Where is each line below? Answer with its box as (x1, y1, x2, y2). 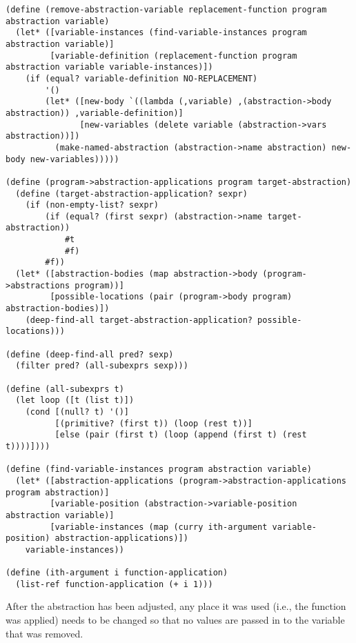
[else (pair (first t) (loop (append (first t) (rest (55, 430, 307, 440)
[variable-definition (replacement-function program (50, 50, 297, 61)
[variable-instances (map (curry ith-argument (50, 522, 268, 532)
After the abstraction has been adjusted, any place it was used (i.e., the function (6, 599, 346, 613)
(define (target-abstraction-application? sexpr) (15, 188, 248, 199)
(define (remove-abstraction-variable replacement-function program (6, 5, 327, 14)
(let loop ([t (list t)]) (15, 395, 135, 406)
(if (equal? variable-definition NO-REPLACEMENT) (25, 73, 258, 83)
